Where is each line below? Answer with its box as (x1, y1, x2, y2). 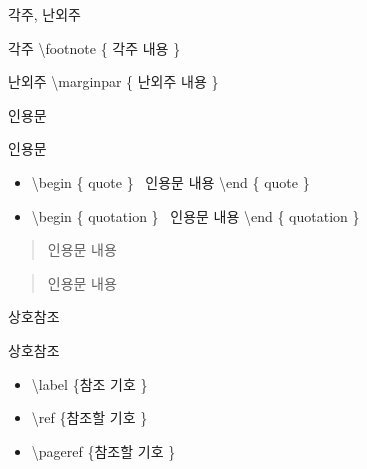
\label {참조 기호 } (31, 373, 148, 394)
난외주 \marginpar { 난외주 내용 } (8, 71, 219, 92)
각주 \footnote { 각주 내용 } (8, 37, 181, 58)
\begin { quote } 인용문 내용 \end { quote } (31, 171, 310, 192)
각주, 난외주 (8, 4, 81, 24)
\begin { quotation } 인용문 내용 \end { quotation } (31, 205, 360, 226)
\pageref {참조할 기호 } (31, 440, 176, 461)
